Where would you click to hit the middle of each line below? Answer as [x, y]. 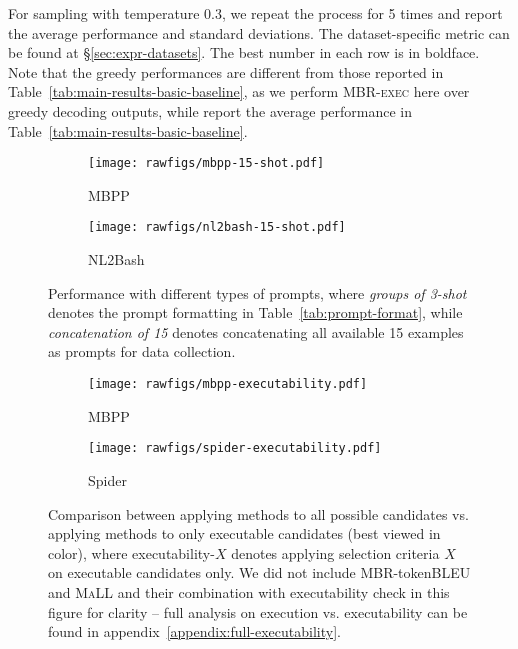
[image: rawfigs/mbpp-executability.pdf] [228, 384]
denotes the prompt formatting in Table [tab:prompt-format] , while [255, 312]
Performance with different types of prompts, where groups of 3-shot [257, 292]
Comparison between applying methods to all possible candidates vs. [258, 513]
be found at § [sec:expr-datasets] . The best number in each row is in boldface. [244, 52]
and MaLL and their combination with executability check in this [249, 591]
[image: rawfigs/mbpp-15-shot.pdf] [206, 163]
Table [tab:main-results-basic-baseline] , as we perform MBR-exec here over [239, 91]
